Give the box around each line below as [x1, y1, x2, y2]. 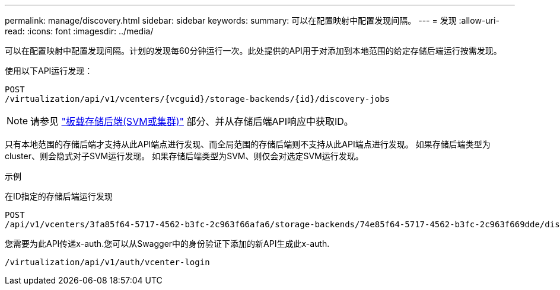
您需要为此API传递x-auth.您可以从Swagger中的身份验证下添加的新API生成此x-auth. [5, 239, 330, 249]
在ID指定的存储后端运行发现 [5, 191, 113, 201]
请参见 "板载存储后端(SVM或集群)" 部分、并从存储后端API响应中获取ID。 [30, 115, 354, 127]
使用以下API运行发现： [5, 66, 93, 76]
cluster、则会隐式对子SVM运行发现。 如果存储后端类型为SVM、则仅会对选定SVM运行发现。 [5, 151, 364, 161]
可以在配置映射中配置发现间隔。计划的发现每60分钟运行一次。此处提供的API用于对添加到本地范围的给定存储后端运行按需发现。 [5, 46, 502, 56]
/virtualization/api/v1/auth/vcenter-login [5, 257, 210, 267]
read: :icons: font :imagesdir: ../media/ [5, 26, 154, 36]
